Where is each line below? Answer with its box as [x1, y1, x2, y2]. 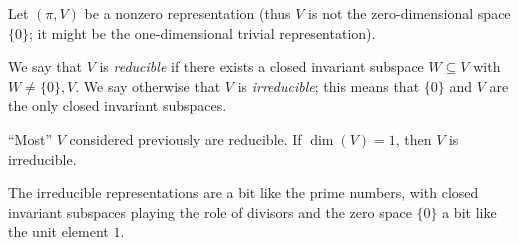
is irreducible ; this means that [237, 75, 420, 96]
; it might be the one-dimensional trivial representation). [29, 22, 376, 43]
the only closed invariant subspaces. [8, 95, 227, 116]
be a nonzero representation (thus [84, 3, 291, 23]
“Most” [8, 128, 53, 149]
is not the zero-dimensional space [308, 3, 511, 23]
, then [395, 128, 432, 149]
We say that [8, 56, 82, 77]
